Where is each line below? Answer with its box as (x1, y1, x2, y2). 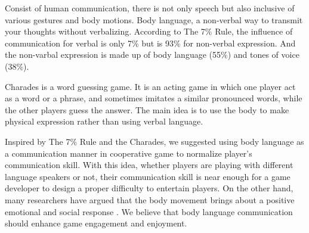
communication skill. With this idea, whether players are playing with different (5, 159, 293, 171)
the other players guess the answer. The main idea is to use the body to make (5, 103, 289, 116)
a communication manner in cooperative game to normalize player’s (5, 147, 252, 159)
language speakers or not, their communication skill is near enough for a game (5, 170, 291, 182)
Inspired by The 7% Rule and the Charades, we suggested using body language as (5, 135, 304, 147)
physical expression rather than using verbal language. (5, 115, 203, 128)
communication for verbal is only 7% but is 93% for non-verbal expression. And (5, 36, 296, 49)
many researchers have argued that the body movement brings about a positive (5, 193, 295, 206)
